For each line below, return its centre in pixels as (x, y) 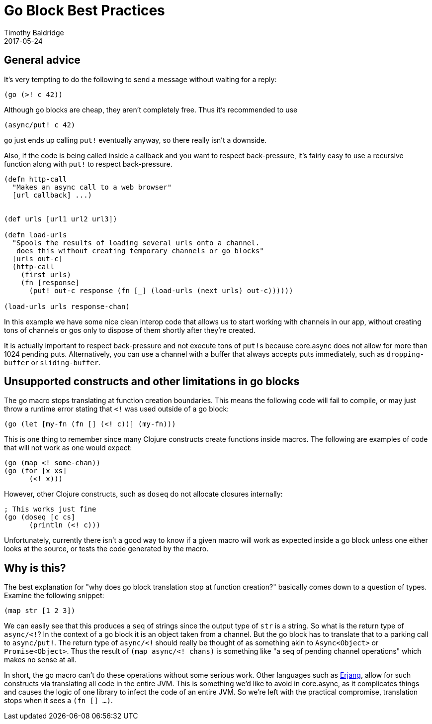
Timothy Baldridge (34, 32)
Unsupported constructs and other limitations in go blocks (152, 382)
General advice (42, 60)
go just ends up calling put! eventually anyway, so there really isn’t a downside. (135, 140)
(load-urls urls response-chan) (67, 306)
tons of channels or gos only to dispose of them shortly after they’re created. (130, 330)
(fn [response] (50, 282)
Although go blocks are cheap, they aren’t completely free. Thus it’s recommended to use (151, 109)
